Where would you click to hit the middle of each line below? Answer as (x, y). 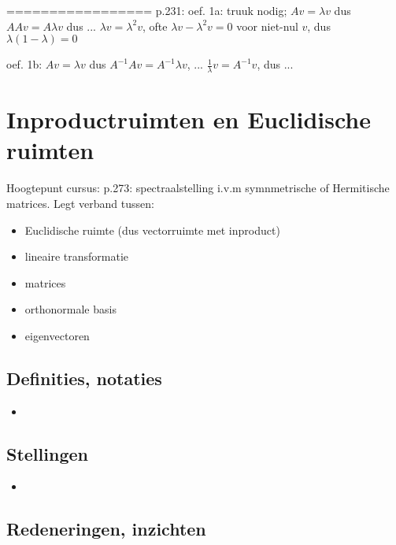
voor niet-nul (267, 26)
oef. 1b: (24, 64)
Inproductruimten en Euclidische (189, 119)
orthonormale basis (70, 309)
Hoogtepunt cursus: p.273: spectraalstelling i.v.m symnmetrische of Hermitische (198, 188)
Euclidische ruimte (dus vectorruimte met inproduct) (152, 230)
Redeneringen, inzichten (106, 529)
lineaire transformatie (77, 256)
